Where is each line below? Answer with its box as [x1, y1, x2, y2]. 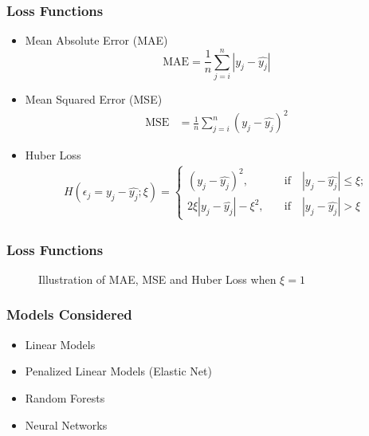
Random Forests [25, 389, 105, 406]
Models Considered [6, 304, 132, 324]
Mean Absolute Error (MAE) [25, 32, 168, 49]
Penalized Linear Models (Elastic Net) [25, 363, 212, 379]
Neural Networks [25, 416, 108, 433]
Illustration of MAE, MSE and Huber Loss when [38, 270, 277, 287]
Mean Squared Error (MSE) [25, 90, 163, 107]
